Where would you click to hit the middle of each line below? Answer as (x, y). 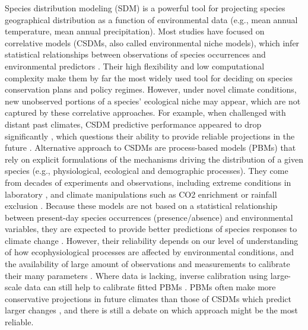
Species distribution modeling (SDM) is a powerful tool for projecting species (145, 8)
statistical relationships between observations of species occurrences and (135, 54)
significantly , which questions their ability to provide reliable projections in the (150, 136)
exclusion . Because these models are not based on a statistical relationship (141, 206)
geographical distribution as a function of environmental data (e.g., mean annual (151, 19)
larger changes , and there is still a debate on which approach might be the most (151, 310)
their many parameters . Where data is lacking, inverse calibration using (136, 275)
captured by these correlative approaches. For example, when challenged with (145, 112)
